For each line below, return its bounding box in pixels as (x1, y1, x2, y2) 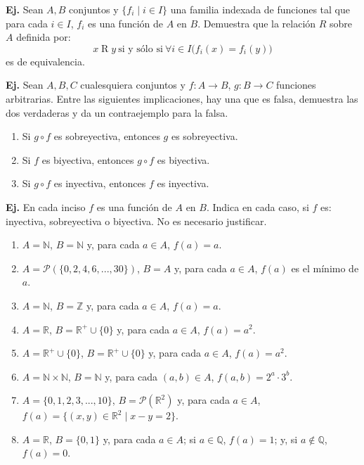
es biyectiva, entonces (41, 152, 134, 167)
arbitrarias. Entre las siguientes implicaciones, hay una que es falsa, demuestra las (6, 91, 358, 106)
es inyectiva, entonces (53, 176, 146, 191)
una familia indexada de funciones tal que (170, 2, 350, 16)
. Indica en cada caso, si (206, 199, 309, 214)
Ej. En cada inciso (6, 199, 86, 214)
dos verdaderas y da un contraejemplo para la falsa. (6, 105, 228, 120)
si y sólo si (118, 44, 163, 54)
